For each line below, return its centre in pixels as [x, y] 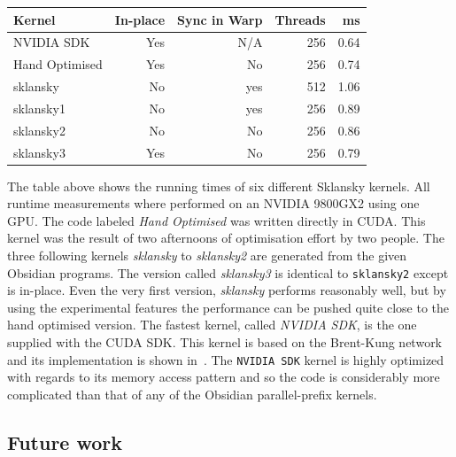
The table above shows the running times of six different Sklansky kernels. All [219, 186]
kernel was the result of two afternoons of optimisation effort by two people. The [226, 238]
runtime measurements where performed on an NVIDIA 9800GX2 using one [213, 203]
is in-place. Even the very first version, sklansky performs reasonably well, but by [227, 290]
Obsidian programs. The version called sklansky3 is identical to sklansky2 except [228, 272]
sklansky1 [39, 108]
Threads [300, 19]
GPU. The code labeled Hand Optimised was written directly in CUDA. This [216, 220]
